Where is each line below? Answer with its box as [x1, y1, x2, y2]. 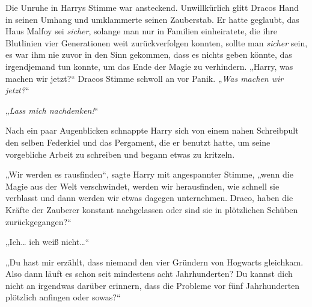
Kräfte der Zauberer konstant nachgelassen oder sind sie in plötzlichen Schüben [5, 203, 298, 216]
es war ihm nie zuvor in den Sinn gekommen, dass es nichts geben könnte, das [5, 48, 292, 61]
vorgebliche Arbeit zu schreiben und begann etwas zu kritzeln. [5, 147, 235, 160]
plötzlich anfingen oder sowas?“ [5, 291, 121, 303]
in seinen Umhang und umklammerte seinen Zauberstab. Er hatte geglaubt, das [5, 13, 299, 25]
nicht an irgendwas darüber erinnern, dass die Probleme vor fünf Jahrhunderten [5, 279, 300, 291]
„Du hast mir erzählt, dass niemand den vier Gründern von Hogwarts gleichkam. [5, 255, 304, 268]
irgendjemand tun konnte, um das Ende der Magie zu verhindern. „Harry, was [5, 60, 293, 72]
